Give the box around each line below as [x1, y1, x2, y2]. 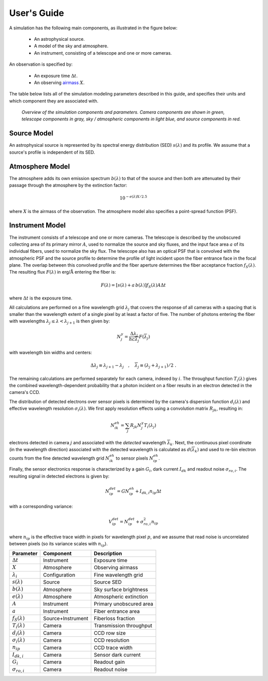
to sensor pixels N [116, 455, 154, 461]
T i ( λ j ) [144, 423, 156, 430]
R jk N [130, 423, 141, 430]
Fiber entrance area [93, 607, 140, 614]
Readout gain [93, 659, 125, 666]
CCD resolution [93, 637, 130, 644]
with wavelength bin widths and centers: [9, 349, 92, 355]
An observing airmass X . [34, 80, 85, 86]
